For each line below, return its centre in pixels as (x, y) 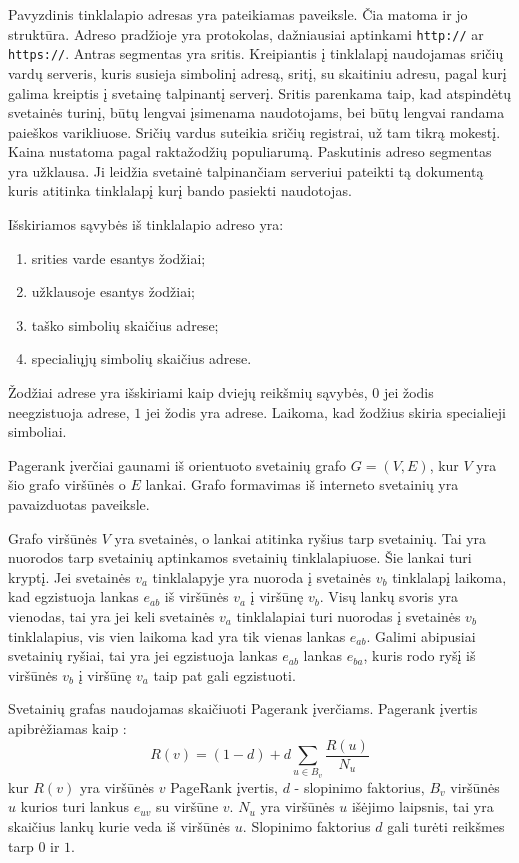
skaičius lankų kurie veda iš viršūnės (119, 825)
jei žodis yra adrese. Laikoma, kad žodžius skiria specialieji (325, 411)
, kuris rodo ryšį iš (419, 655)
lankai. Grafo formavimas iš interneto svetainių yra (302, 484)
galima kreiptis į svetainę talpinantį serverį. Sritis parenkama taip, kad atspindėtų (260, 92)
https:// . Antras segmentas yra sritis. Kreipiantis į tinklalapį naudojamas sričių (256, 53)
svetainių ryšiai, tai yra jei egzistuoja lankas (143, 655)
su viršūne (187, 806)
